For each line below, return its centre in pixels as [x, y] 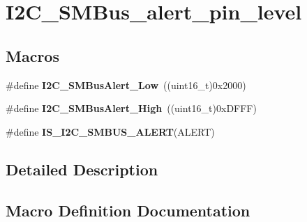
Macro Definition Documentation [128, 210]
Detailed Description [82, 169]
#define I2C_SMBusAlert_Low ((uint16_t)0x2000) [126, 85]
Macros [32, 55]
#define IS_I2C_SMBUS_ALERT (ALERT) [110, 131]
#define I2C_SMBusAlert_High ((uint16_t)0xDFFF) [131, 108]
